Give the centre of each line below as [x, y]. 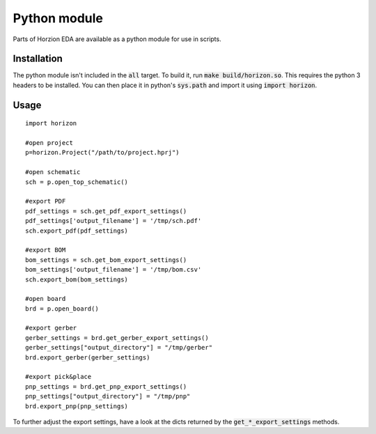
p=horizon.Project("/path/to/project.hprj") [103, 153]
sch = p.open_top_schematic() [77, 182]
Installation [38, 59]
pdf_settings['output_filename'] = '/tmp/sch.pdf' [113, 221]
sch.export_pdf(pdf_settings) [77, 231]
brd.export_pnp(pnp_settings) [77, 406]
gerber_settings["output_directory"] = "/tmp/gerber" [119, 348]
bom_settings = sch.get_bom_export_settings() [106, 260]
